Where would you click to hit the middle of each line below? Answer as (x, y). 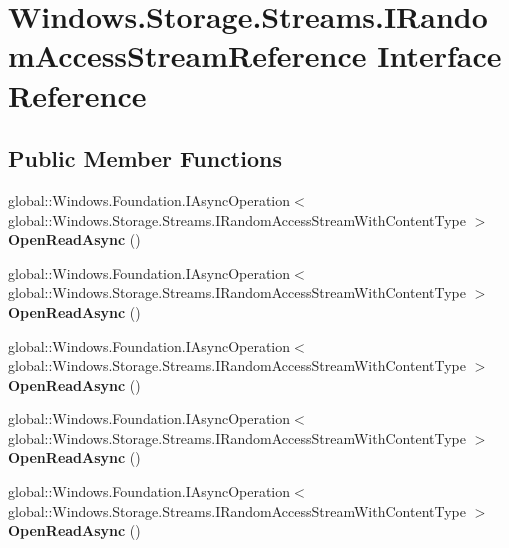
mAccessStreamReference (187, 55)
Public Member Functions (145, 158)
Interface (439, 55)
